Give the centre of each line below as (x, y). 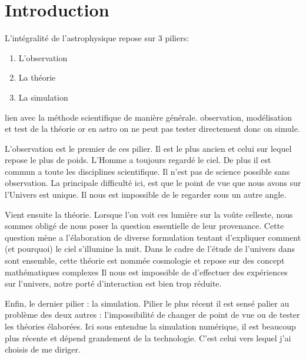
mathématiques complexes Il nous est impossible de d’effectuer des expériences (146, 272)
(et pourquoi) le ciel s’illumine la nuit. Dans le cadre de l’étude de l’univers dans (150, 249)
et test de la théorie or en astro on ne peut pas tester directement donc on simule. (152, 129)
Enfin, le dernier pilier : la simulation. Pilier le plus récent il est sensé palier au (147, 303)
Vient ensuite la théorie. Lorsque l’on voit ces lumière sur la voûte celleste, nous (149, 214)
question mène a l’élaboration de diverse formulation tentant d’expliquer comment (153, 237)
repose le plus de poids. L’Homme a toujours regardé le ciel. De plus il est (138, 160)
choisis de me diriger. (43, 349)
